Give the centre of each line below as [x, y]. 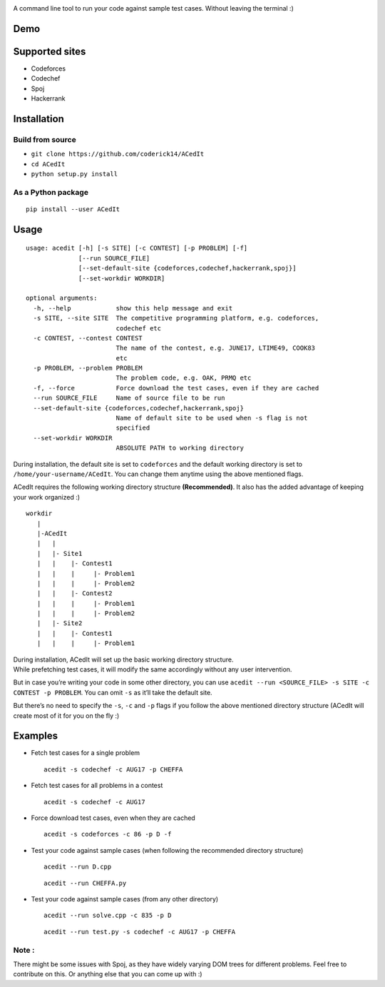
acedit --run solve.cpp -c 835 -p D [108, 916]
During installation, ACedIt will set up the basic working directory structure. [123, 659]
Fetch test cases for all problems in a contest [97, 786]
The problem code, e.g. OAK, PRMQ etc [184, 378]
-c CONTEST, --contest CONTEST [88, 338]
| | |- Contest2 [75, 593]
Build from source [45, 139]
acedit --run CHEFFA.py [85, 883]
